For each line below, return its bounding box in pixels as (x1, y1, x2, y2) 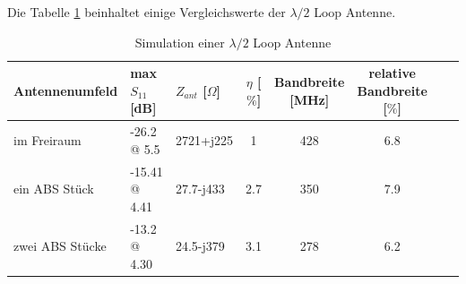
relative (368, 64, 416, 82)
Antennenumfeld (13, 81, 118, 99)
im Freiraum (13, 131, 82, 150)
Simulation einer (134, 32, 225, 51)
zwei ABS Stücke (13, 237, 107, 255)
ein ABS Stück (13, 179, 94, 198)
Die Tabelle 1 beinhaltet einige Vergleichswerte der (7, 3, 286, 21)
